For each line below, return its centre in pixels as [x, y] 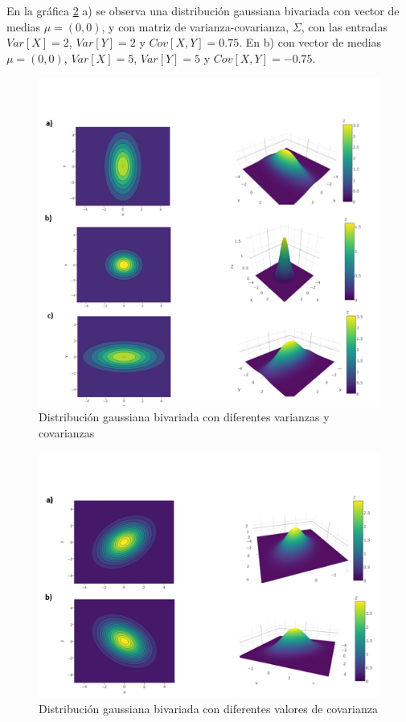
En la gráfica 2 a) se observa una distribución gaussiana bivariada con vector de [203, 10]
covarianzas [67, 432]
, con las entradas [344, 26]
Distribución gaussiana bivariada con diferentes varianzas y [184, 417]
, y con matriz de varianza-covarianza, [195, 26]
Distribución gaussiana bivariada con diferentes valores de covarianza [208, 709]
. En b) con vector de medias [310, 42]
